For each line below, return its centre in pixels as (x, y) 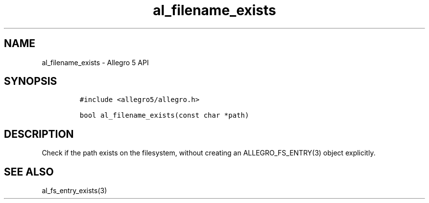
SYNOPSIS (31, 81)
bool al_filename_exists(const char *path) (164, 115)
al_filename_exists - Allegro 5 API (95, 62)
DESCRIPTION (39, 134)
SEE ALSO (29, 172)
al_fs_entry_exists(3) (74, 191)
